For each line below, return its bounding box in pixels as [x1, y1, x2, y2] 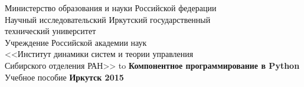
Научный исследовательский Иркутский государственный [5, 13, 211, 25]
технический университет [5, 25, 96, 37]
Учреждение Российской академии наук [5, 36, 147, 48]
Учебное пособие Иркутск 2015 [5, 71, 124, 83]
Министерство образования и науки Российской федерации [5, 2, 217, 14]
